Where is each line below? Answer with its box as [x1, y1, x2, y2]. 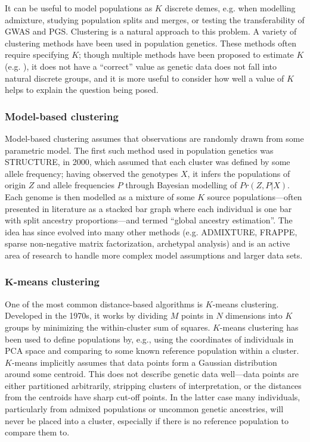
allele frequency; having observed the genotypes [5, 167, 178, 179]
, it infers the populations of [187, 167, 290, 179]
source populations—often [207, 190, 302, 203]
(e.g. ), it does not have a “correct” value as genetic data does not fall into [5, 60, 277, 72]
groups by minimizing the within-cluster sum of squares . [5, 320, 210, 333]
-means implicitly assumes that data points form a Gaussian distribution [11, 356, 277, 368]
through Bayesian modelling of [125, 179, 237, 191]
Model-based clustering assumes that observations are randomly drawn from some [5, 132, 304, 144]
